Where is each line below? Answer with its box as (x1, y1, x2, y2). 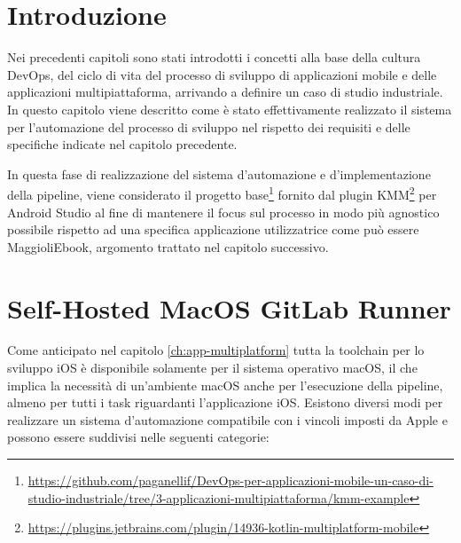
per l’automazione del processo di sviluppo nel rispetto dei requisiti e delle (7, 117, 410, 136)
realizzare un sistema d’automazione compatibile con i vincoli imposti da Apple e (7, 410, 448, 429)
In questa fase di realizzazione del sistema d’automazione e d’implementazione (7, 164, 431, 183)
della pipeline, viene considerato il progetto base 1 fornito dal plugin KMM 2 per (7, 183, 437, 203)
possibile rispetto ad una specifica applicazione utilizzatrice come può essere (7, 220, 419, 239)
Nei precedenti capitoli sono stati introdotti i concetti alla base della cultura (7, 48, 421, 67)
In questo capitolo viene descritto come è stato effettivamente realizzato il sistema (7, 99, 452, 118)
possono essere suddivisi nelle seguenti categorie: (7, 428, 270, 446)
